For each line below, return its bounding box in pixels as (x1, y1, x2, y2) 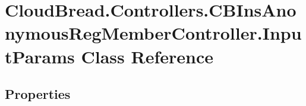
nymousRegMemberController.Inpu (5, 21, 302, 45)
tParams (5, 44, 75, 68)
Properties (5, 85, 71, 103)
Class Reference (81, 44, 213, 68)
